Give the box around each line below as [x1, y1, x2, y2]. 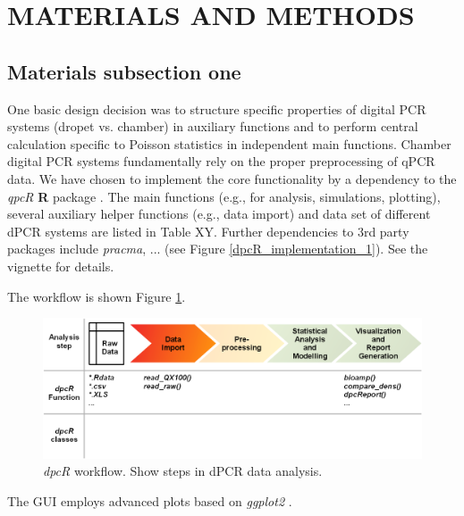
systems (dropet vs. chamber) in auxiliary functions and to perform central [7, 117, 418, 136]
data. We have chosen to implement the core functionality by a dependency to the [7, 169, 457, 187]
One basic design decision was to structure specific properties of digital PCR [7, 99, 426, 118]
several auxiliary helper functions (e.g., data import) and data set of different [7, 204, 431, 223]
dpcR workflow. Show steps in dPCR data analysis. [43, 462, 323, 480]
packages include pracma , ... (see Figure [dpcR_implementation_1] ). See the [7, 239, 428, 258]
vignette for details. [7, 256, 114, 275]
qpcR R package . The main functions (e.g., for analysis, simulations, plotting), [7, 187, 441, 205]
